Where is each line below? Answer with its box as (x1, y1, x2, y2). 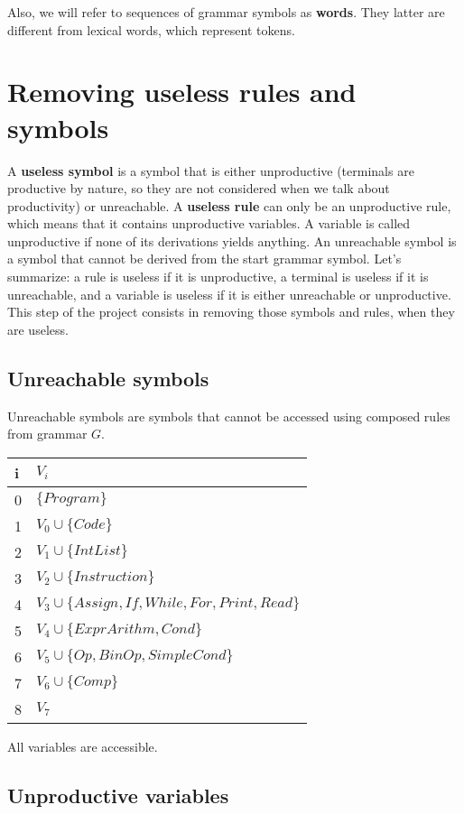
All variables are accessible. (7, 736, 158, 755)
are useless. (7, 319, 69, 338)
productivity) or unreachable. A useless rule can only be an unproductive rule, (7, 196, 451, 215)
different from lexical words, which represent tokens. (7, 20, 295, 39)
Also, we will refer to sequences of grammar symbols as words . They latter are (7, 3, 445, 21)
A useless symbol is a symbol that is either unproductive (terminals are (7, 161, 414, 180)
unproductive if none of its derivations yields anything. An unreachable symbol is (7, 231, 457, 250)
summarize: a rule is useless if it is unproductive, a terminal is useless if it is (7, 267, 429, 286)
